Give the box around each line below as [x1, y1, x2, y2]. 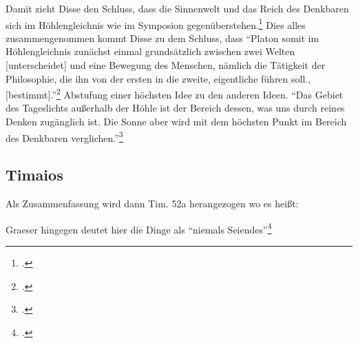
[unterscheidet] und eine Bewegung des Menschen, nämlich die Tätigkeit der [6, 58, 326, 72]
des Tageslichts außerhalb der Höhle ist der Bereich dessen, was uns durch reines [6, 101, 345, 115]
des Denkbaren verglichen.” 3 [6, 128, 123, 145]
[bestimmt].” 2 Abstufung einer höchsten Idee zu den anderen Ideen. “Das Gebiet [6, 85, 344, 101]
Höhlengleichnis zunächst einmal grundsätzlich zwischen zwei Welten [6, 44, 295, 59]
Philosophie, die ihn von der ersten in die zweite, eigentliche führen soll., [6, 71, 311, 85]
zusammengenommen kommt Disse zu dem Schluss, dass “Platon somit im [6, 30, 319, 45]
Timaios [6, 164, 63, 185]
